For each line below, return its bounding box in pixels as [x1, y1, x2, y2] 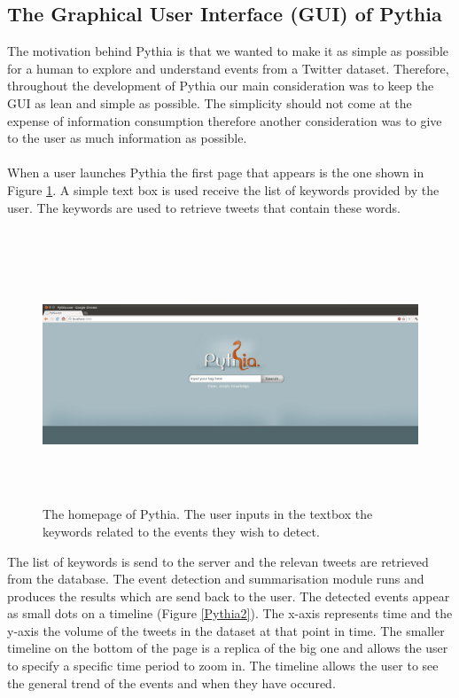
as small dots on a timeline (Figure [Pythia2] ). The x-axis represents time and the [7, 604, 453, 623]
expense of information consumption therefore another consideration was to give [7, 111, 442, 129]
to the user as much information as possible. [7, 129, 247, 147]
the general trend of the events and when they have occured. [7, 673, 336, 692]
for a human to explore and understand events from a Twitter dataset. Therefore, [7, 59, 449, 77]
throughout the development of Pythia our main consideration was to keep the [7, 76, 434, 95]
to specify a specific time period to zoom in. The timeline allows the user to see [7, 656, 439, 675]
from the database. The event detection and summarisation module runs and [7, 569, 424, 588]
